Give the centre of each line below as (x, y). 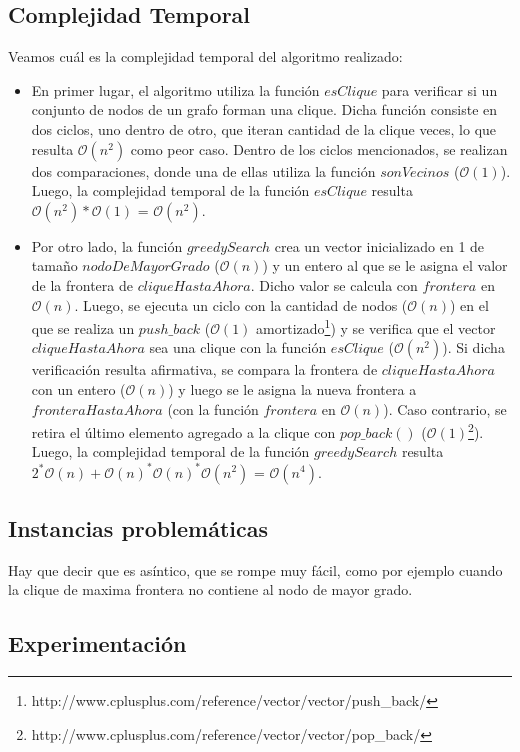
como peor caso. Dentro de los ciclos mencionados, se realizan (319, 148)
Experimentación (97, 643)
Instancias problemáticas (138, 527)
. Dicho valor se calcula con (334, 284)
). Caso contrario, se (445, 408)
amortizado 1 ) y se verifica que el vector (376, 326)
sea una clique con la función (238, 347)
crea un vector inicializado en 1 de (379, 245)
